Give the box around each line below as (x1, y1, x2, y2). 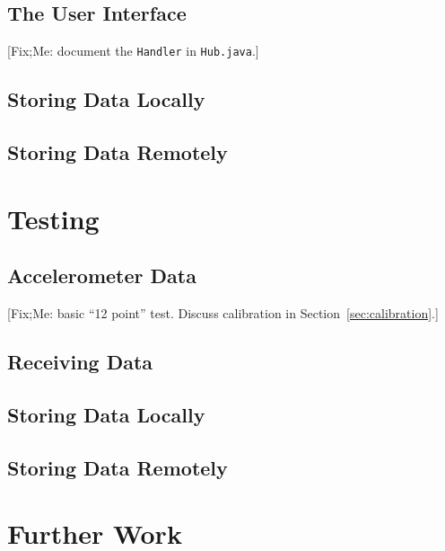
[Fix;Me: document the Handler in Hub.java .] (7, 41, 259, 60)
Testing (7, 200, 100, 236)
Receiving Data (7, 347, 153, 375)
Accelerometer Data (7, 262, 196, 289)
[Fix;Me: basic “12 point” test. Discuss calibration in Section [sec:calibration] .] (7, 304, 439, 322)
